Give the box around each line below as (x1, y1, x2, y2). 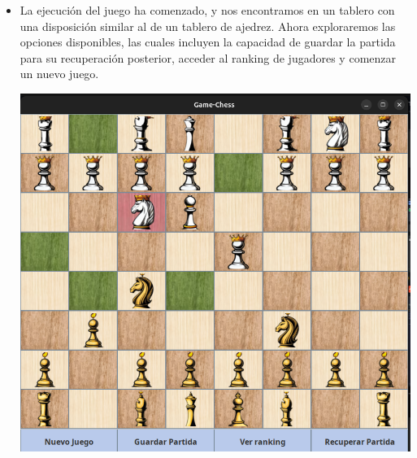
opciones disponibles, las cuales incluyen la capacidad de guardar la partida (20, 33, 396, 50)
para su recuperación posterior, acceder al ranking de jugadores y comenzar (20, 49, 396, 66)
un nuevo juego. (20, 65, 99, 82)
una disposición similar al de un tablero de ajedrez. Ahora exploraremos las (20, 17, 396, 34)
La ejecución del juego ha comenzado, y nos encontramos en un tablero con (20, 2, 395, 18)
